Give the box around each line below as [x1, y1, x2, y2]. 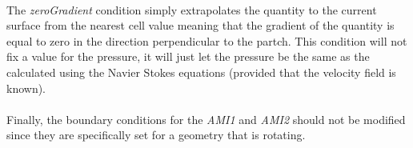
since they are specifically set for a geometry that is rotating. [6, 126, 306, 143]
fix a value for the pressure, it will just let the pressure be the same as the [6, 48, 370, 65]
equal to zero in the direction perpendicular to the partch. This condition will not [6, 32, 407, 49]
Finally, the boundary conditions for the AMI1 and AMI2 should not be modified [6, 110, 406, 127]
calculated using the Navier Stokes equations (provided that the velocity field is [6, 63, 396, 80]
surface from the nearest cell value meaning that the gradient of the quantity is [6, 17, 395, 34]
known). [6, 79, 46, 96]
